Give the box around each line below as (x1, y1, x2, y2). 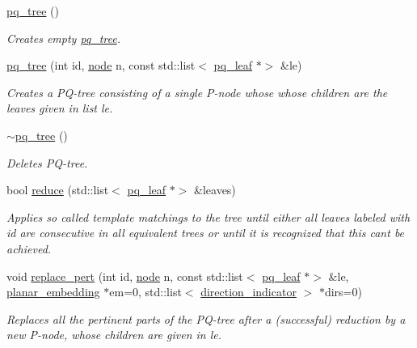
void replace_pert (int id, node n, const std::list (6, 267, 243, 284)
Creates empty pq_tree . (6, 29, 121, 46)
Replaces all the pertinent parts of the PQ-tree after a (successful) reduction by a (6, 310, 406, 327)
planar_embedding (6, 283, 100, 300)
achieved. (6, 240, 52, 257)
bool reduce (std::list (6, 181, 109, 198)
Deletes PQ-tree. (6, 154, 88, 171)
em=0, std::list (109, 283, 182, 300)
